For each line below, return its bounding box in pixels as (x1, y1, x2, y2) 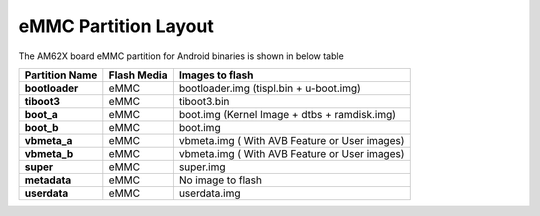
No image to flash (178, 173, 262, 187)
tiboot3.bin (178, 94, 230, 108)
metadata (24, 173, 72, 187)
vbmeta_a (24, 133, 73, 147)
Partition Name (24, 68, 98, 82)
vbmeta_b (24, 146, 74, 160)
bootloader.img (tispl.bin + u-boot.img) (178, 81, 362, 95)
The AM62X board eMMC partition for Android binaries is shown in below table (18, 50, 344, 62)
